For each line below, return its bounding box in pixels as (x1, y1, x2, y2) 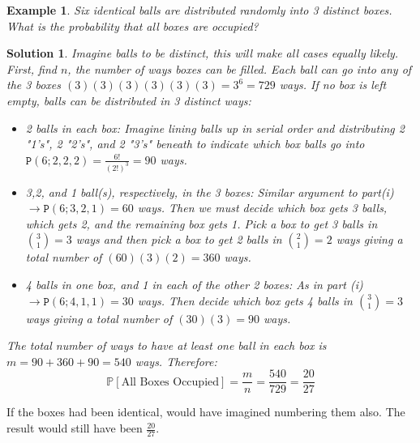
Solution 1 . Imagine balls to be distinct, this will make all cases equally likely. (6, 45, 399, 62)
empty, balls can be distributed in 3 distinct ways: (6, 92, 251, 109)
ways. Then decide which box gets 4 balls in (137, 292, 353, 309)
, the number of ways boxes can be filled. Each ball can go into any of (67, 60, 412, 77)
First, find (6, 60, 57, 77)
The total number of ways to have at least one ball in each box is (6, 337, 327, 354)
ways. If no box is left (279, 76, 387, 93)
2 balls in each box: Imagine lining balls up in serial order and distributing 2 (25, 119, 405, 136)
